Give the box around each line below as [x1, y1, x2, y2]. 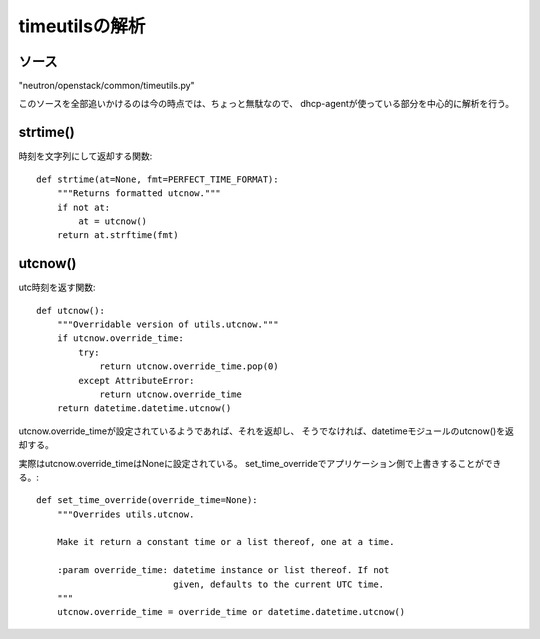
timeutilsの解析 [18, 15, 146, 37]
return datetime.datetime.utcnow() [56, 403, 232, 414]
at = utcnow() [78, 215, 148, 227]
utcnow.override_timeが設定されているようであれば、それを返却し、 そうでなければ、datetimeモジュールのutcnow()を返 [18, 425, 514, 437]
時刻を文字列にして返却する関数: [18, 150, 153, 162]
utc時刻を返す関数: [18, 281, 96, 294]
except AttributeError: [78, 375, 195, 386]
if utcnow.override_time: [56, 333, 185, 344]
